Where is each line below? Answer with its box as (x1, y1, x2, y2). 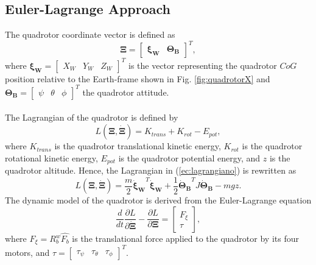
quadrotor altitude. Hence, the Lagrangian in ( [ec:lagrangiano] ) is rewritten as (5, 164, 297, 177)
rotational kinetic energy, (5, 151, 98, 164)
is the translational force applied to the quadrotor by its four (72, 232, 299, 244)
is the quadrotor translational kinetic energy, (54, 140, 221, 152)
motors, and (5, 246, 50, 258)
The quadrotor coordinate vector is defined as (5, 28, 175, 41)
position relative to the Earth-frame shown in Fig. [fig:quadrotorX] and (5, 72, 270, 85)
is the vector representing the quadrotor (128, 58, 277, 71)
